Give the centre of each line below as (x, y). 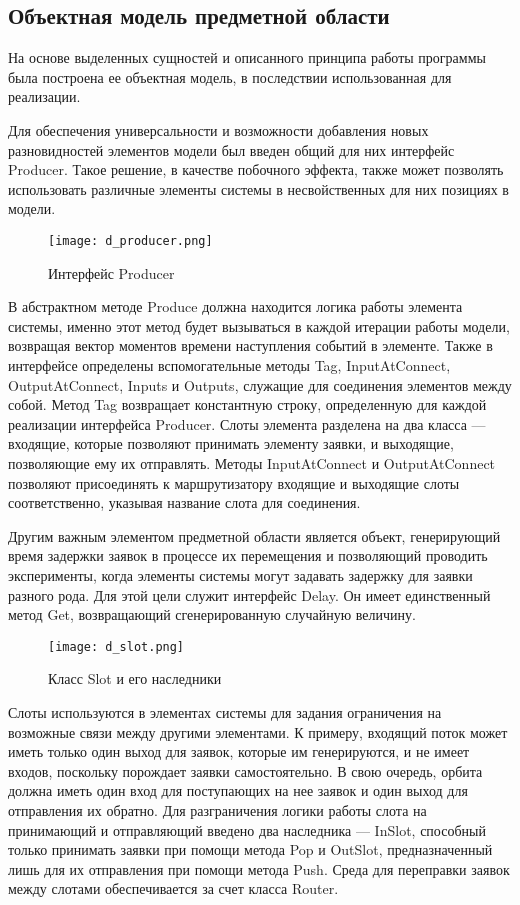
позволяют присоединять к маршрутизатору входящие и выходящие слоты (234, 482)
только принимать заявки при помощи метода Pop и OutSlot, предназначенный (250, 849)
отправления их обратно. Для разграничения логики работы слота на (217, 809)
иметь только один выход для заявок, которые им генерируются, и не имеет (239, 751)
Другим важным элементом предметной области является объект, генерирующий (254, 535)
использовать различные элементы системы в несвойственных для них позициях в (258, 188)
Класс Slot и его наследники (135, 678)
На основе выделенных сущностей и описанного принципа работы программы (247, 57)
